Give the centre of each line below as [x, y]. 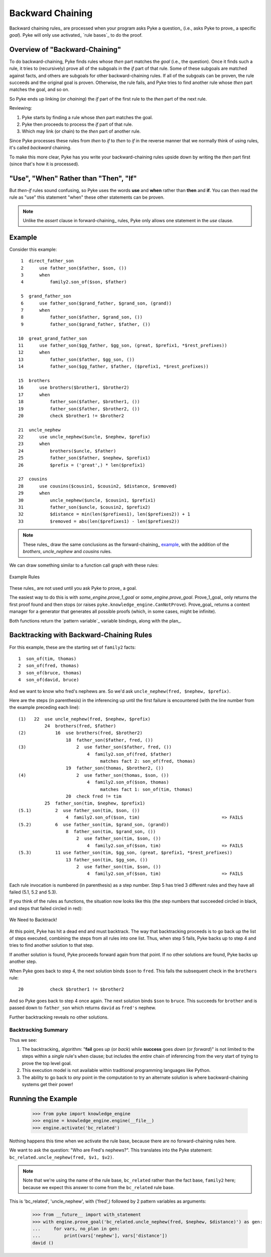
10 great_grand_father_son [53, 338]
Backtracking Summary [39, 1030]
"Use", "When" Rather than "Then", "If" [73, 178]
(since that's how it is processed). [44, 164]
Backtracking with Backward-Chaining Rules [81, 635]
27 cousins [33, 479]
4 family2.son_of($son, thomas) [128, 782]
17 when [34, 394]
